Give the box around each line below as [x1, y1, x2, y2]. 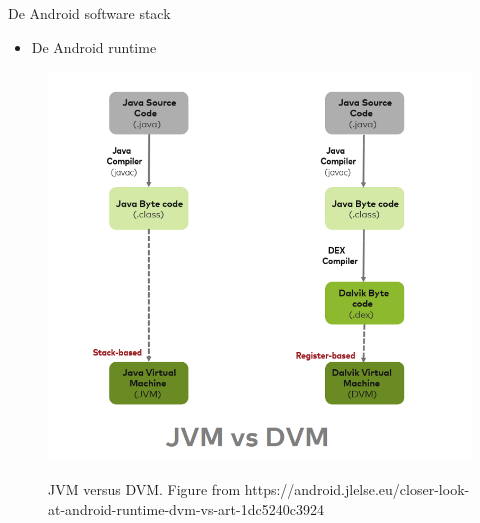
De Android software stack [8, 3, 171, 23]
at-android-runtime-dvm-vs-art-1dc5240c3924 [48, 498, 324, 519]
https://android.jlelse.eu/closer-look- [244, 479, 470, 500]
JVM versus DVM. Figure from [48, 479, 241, 500]
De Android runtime [31, 36, 157, 57]
